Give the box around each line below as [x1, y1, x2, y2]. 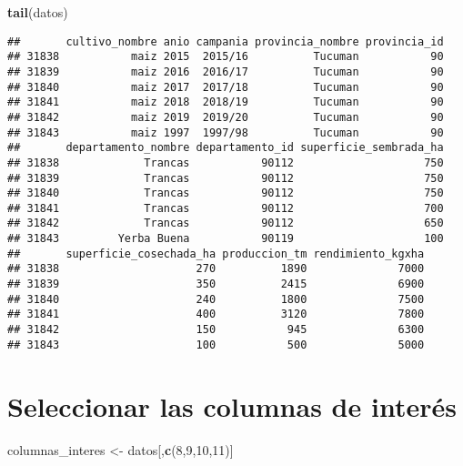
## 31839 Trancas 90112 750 [7, 171, 444, 185]
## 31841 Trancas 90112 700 [7, 201, 444, 215]
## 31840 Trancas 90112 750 [7, 187, 444, 200]
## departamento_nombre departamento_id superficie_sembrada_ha [7, 141, 444, 155]
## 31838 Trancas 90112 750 [7, 156, 444, 169]
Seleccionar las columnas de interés [7, 387, 457, 424]
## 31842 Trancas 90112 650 [7, 217, 444, 230]
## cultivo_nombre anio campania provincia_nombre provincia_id [7, 35, 444, 48]
